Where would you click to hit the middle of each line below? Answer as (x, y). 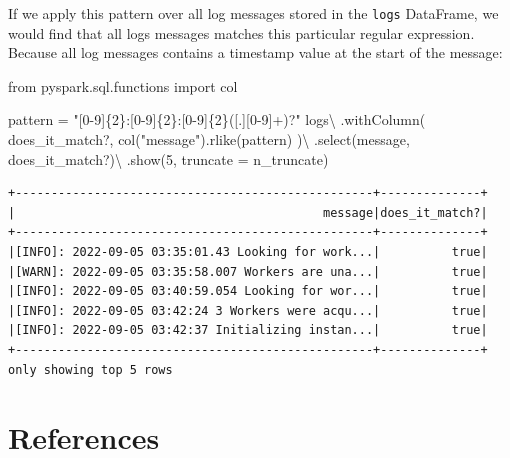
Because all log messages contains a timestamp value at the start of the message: (255, 52)
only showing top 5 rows (90, 369)
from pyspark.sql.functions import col (123, 85)
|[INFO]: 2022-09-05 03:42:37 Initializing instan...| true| (248, 330)
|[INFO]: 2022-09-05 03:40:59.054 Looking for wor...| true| (248, 291)
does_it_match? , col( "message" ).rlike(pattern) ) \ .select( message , (209, 139)
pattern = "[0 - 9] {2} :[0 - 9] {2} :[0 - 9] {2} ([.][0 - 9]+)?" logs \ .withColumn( (217, 119)
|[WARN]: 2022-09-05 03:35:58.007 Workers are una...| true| (248, 271)
